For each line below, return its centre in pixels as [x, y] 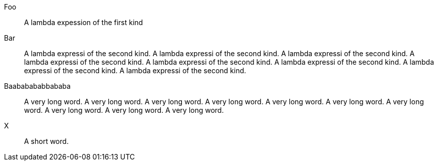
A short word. [46, 141]
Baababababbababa [37, 86]
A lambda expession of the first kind [84, 22]
